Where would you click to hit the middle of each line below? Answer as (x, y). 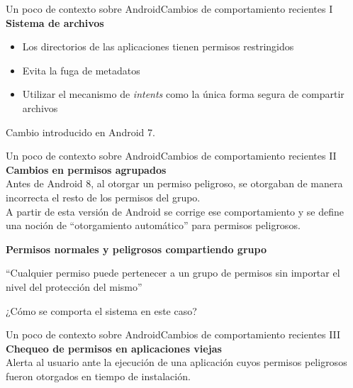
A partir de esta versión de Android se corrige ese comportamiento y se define (175, 211)
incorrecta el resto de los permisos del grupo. (103, 197)
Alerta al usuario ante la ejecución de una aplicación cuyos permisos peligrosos (176, 362)
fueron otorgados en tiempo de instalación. (98, 376)
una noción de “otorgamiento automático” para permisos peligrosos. (153, 225)
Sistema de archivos (55, 22)
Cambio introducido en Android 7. (80, 132)
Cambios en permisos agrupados (86, 169)
